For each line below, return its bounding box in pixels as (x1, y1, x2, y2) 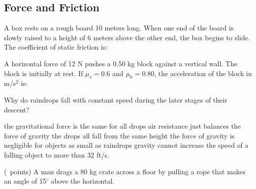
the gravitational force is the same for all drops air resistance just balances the (4, 121, 241, 131)
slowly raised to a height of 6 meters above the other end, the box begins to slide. (4, 32, 250, 42)
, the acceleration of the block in (154, 68, 252, 78)
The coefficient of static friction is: (4, 42, 108, 52)
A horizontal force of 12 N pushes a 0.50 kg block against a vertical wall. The (4, 58, 237, 68)
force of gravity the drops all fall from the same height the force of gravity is (4, 130, 235, 140)
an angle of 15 (4, 176, 46, 186)
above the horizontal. (51, 176, 115, 186)
